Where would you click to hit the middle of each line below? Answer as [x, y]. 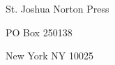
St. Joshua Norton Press [58, 8]
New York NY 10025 [50, 56]
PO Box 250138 [39, 32]
